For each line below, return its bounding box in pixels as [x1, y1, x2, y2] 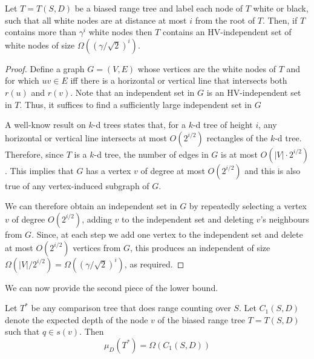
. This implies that [5, 164, 74, 176]
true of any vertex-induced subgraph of [5, 179, 149, 192]
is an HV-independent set [206, 86, 301, 98]
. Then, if [263, 13, 298, 26]
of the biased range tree [157, 313, 245, 326]
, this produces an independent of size [129, 241, 270, 253]
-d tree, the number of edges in [94, 147, 209, 160]
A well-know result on [5, 118, 86, 131]
